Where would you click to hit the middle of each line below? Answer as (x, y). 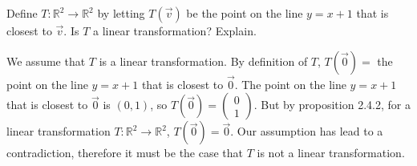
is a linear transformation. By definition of (203, 61)
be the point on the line (245, 13)
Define (22, 13)
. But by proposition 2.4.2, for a (332, 105)
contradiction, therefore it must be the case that (125, 153)
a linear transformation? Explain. (175, 30)
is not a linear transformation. (331, 153)
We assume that (46, 61)
